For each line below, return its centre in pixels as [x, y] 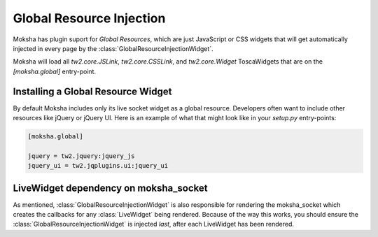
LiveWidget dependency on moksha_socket [110, 188]
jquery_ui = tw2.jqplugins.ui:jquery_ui [98, 166]
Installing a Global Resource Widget [92, 91]
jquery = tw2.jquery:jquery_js [82, 156]
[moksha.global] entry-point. [55, 71]
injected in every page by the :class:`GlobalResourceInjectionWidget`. [113, 48]
